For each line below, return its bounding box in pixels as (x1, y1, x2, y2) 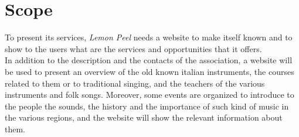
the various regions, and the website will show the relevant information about (5, 111, 283, 124)
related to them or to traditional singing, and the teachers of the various (5, 77, 265, 89)
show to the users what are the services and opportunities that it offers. (5, 42, 262, 54)
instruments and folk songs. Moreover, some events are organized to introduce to (5, 88, 294, 101)
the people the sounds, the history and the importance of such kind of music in (5, 100, 289, 112)
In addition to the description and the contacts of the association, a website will (5, 54, 293, 66)
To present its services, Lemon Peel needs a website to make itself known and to (5, 31, 293, 43)
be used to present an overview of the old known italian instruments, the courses (5, 65, 294, 77)
